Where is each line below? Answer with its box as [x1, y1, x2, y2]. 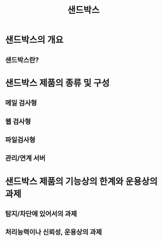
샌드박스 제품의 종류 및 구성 [5, 78, 110, 88]
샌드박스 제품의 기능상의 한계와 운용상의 [5, 176, 158, 187]
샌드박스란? [5, 56, 39, 64]
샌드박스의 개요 [5, 34, 64, 46]
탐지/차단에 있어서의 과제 [5, 209, 77, 218]
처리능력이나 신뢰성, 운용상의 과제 [5, 228, 102, 237]
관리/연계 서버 [5, 154, 46, 162]
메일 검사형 [5, 99, 37, 107]
